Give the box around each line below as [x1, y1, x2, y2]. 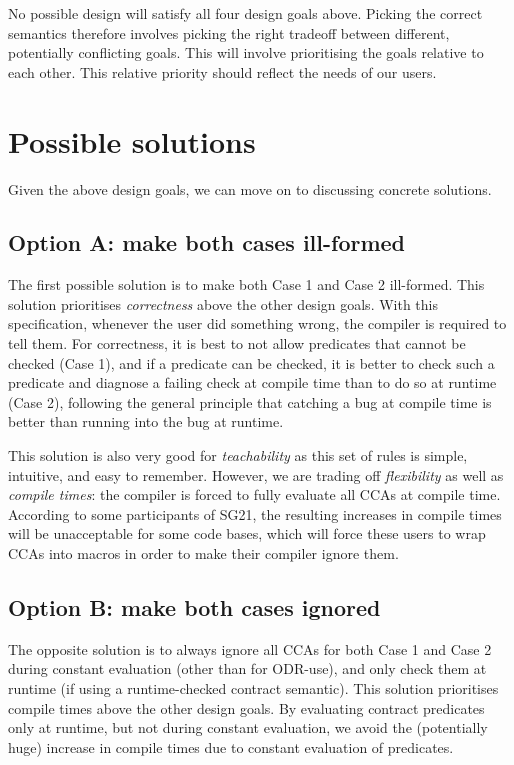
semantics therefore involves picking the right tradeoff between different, [8, 22, 450, 43]
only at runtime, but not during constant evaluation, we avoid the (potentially [8, 717, 488, 738]
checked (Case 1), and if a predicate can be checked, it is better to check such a [8, 352, 495, 373]
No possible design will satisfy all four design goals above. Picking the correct [8, 3, 483, 23]
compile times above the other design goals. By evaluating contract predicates [8, 697, 485, 718]
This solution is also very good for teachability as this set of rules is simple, [8, 445, 468, 466]
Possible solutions [8, 120, 256, 161]
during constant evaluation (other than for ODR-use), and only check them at [8, 658, 487, 679]
